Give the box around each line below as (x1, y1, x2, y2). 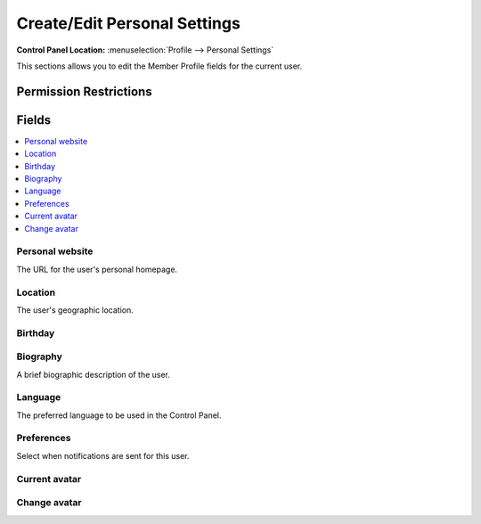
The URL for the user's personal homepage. (16, 264, 178, 274)
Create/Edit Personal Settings (16, 13, 240, 33)
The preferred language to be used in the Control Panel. (16, 410, 222, 421)
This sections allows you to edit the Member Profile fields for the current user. (16, 61, 303, 71)
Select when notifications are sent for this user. (16, 450, 191, 461)
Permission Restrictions (16, 84, 152, 99)
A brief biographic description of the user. (16, 369, 171, 380)
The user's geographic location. (16, 304, 134, 315)
